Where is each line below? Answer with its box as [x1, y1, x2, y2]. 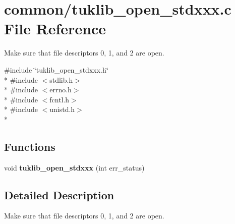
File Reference [4, 18, 106, 39]
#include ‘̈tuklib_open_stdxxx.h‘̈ [4, 64, 108, 75]
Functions [4, 138, 55, 154]
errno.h [49, 84, 72, 95]
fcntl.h [49, 94, 70, 104]
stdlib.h [49, 74, 73, 85]
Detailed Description [4, 187, 114, 202]
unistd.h [49, 104, 75, 115]
